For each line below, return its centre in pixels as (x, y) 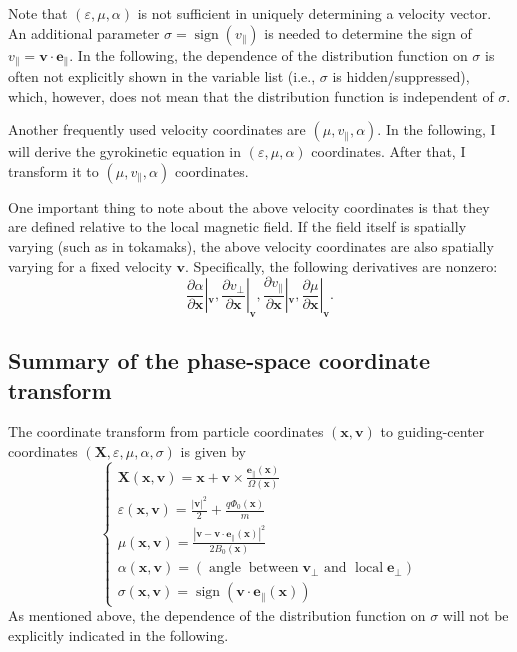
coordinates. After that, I (388, 151)
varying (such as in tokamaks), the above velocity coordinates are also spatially (251, 246)
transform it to (53, 170)
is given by (213, 451)
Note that (38, 13)
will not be (475, 615)
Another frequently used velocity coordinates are (157, 129)
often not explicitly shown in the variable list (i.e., (162, 76)
